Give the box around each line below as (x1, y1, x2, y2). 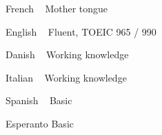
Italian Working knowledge (6, 70, 127, 84)
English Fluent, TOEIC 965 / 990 (6, 24, 156, 38)
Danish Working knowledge (6, 47, 129, 62)
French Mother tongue (6, 1, 108, 15)
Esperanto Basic (6, 116, 74, 130)
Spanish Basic (6, 93, 72, 108)
